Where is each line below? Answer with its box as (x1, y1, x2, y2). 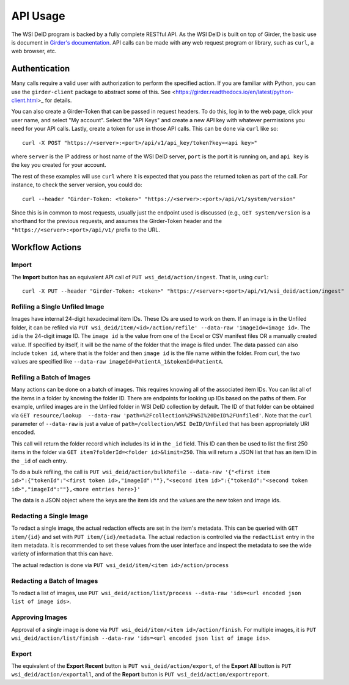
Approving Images (11, 613, 67, 621)
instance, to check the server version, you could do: (11, 181, 142, 189)
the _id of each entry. (11, 457, 67, 464)
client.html (11, 97, 38, 104)
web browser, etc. (11, 48, 57, 55)
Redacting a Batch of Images (11, 576, 98, 585)
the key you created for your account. (11, 161, 106, 169)
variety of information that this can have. (11, 550, 114, 557)
